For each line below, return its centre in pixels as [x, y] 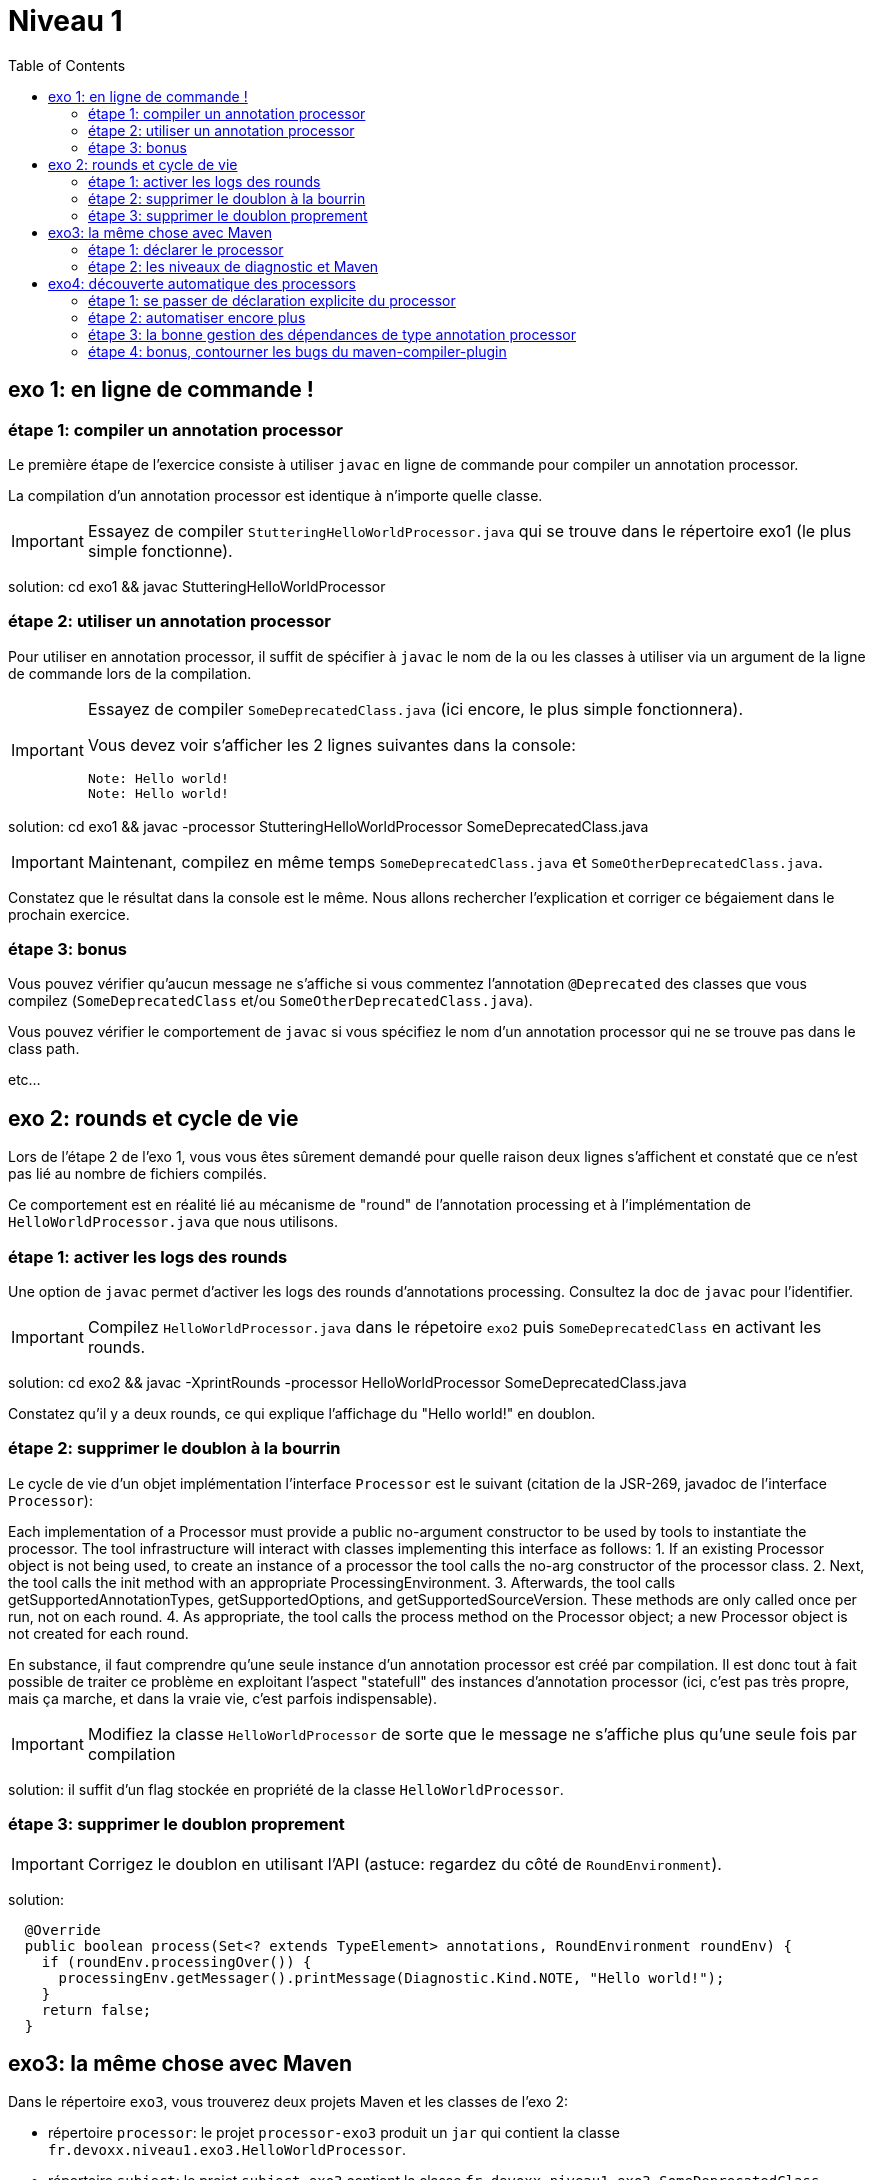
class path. [44, 1049]
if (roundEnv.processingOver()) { [176, 1961]
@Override [62, 1929]
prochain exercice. [69, 914]
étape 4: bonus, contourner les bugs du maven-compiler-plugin [297, 351]
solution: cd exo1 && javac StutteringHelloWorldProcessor [197, 586]
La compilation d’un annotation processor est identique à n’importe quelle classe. [275, 495]
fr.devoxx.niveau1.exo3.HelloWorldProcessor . [227, 2150]
